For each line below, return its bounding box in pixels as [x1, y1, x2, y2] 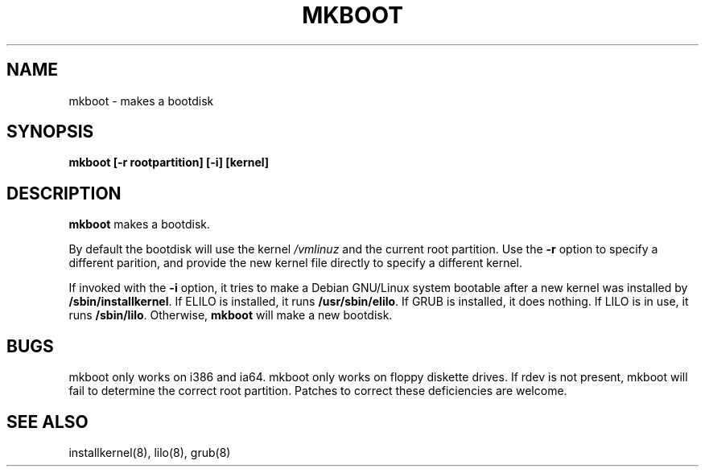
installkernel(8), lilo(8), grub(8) [68, 445, 231, 459]
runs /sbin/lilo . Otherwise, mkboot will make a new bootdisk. [68, 308, 393, 323]
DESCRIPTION [6, 183, 122, 204]
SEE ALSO [6, 411, 89, 432]
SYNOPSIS [6, 121, 94, 142]
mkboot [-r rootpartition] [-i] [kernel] [68, 155, 270, 170]
